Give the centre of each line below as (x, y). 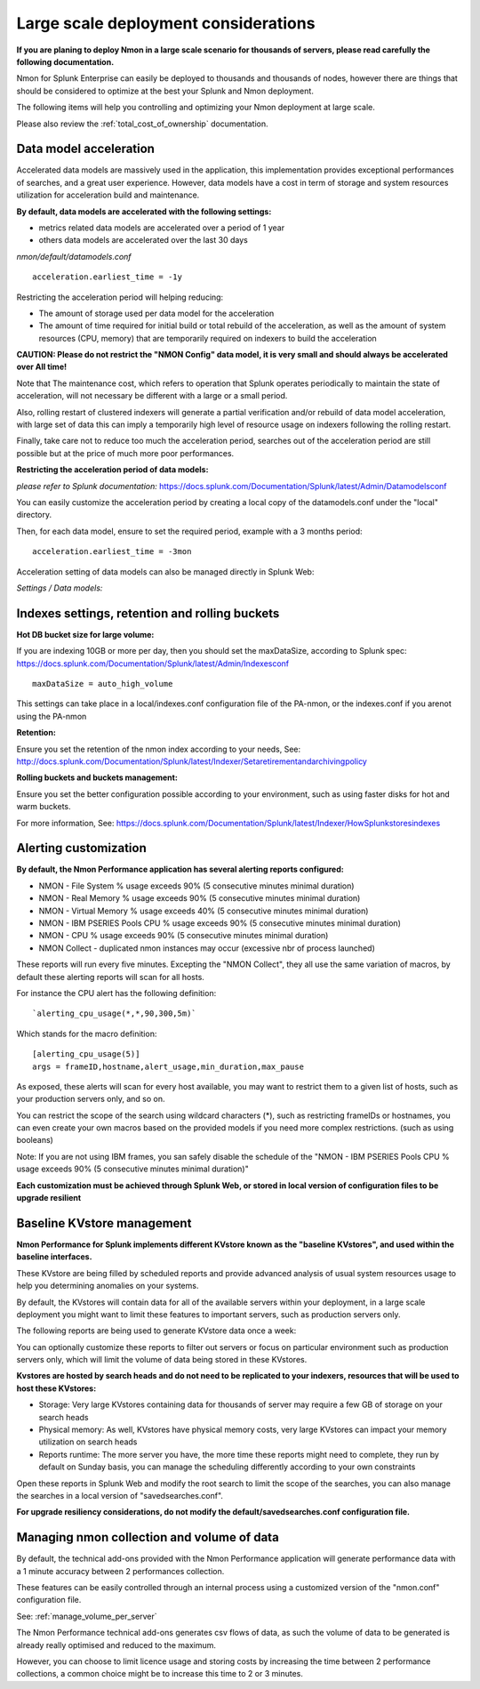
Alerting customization (81, 848)
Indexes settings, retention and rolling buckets (148, 613)
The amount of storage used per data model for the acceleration (156, 313)
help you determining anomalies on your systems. (108, 1286)
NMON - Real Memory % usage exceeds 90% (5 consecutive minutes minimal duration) (200, 898)
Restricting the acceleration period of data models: (112, 470)
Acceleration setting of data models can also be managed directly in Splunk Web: (165, 571)
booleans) (35, 1140)
